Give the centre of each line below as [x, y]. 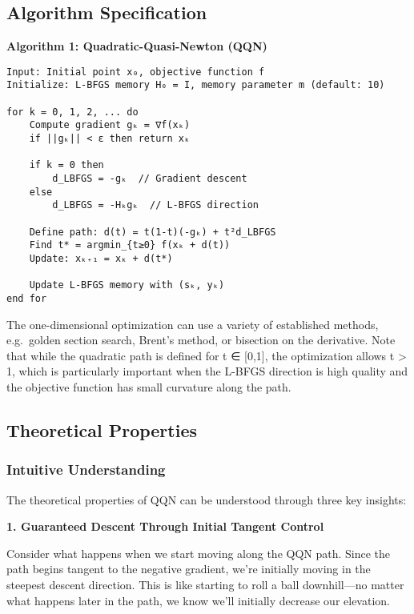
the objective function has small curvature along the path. [149, 386]
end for [27, 298]
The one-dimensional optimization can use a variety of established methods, [193, 324]
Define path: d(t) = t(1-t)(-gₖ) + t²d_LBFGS [153, 232]
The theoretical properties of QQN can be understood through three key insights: [207, 499]
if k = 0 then [66, 165]
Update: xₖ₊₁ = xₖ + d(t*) [101, 258]
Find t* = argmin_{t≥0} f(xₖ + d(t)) [130, 245]
